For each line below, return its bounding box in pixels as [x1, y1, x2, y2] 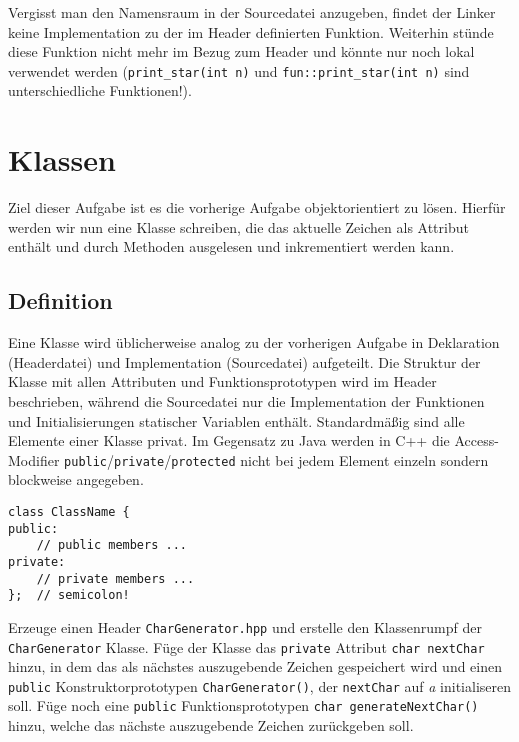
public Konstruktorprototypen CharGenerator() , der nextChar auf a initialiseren [8, 675, 511, 696]
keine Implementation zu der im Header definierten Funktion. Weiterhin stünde [8, 21, 494, 42]
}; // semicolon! [8, 588, 130, 603]
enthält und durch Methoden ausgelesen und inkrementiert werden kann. [8, 236, 455, 257]
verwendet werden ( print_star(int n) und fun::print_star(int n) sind [8, 60, 470, 81]
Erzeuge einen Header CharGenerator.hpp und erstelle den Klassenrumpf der [8, 616, 482, 637]
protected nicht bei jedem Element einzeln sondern [171, 449, 489, 470]
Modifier [8, 449, 60, 470]
